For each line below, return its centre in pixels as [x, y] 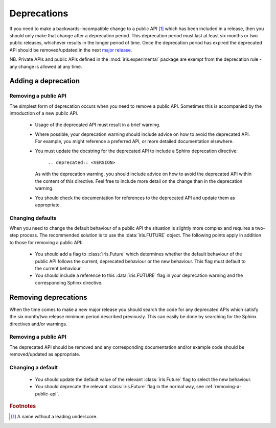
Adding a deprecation [45, 81]
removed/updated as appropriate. [45, 354]
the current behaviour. [58, 269]
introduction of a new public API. [44, 113]
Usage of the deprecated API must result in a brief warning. [98, 125]
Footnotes [23, 406]
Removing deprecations [48, 297]
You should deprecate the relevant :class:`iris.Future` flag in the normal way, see [120, 387]
